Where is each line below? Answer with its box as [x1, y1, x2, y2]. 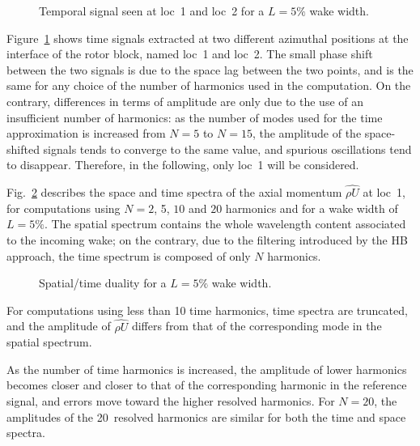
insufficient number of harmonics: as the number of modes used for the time [6, 108, 383, 125]
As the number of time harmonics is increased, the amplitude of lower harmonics [6, 360, 407, 377]
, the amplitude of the [252, 125, 362, 142]
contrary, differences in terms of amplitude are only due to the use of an [6, 92, 364, 109]
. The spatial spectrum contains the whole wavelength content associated [44, 215, 406, 232]
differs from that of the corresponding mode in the [131, 317, 382, 334]
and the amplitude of [6, 317, 111, 334]
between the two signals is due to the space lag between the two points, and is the [6, 61, 414, 78]
